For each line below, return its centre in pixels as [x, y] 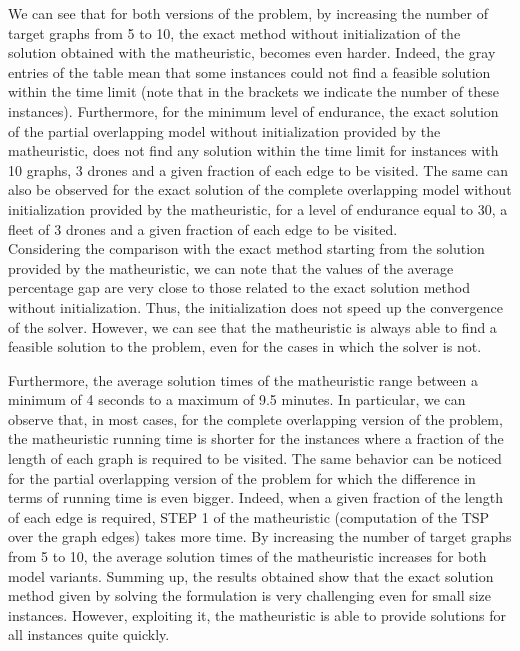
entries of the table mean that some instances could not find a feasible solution [249, 71]
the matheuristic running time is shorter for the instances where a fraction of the [256, 438]
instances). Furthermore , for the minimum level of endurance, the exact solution [253, 110]
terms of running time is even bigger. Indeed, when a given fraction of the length [255, 497]
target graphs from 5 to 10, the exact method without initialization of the [234, 32]
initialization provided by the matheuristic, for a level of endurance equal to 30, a [258, 208]
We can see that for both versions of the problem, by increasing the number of [248, 13]
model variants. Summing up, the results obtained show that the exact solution [251, 575]
